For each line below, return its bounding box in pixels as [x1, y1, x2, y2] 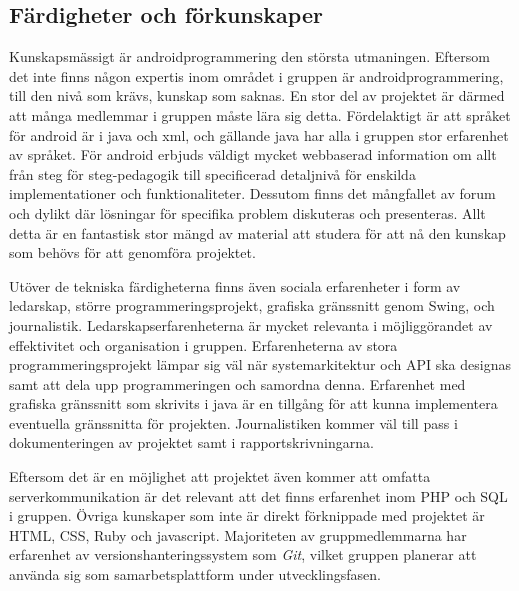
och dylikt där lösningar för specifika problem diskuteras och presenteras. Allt [9, 202, 486, 223]
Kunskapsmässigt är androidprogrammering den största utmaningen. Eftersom [9, 46, 490, 67]
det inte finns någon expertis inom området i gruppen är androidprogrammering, [9, 65, 504, 86]
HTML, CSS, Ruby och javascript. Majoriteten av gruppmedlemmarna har [9, 524, 467, 545]
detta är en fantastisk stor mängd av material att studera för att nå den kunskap [9, 222, 506, 243]
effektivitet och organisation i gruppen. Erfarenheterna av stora [9, 334, 398, 355]
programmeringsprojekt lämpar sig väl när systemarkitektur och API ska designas [9, 354, 511, 375]
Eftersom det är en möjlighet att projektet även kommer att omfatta [9, 466, 431, 487]
